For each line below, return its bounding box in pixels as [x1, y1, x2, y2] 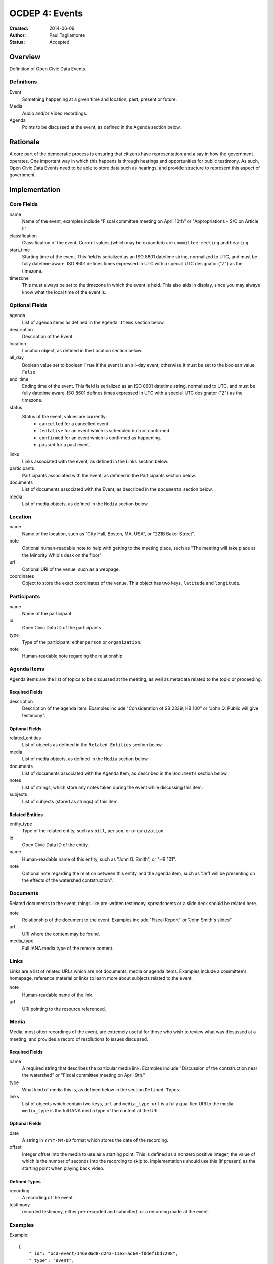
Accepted [49, 39, 70, 46]
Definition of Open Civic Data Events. [9, 66, 87, 72]
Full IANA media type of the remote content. [22, 945, 114, 951]
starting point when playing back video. [22, 1165, 105, 1171]
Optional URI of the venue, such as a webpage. [22, 566, 120, 572]
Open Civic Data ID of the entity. [22, 842, 89, 848]
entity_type [9, 821, 32, 827]
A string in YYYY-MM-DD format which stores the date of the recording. [22, 1137, 169, 1143]
